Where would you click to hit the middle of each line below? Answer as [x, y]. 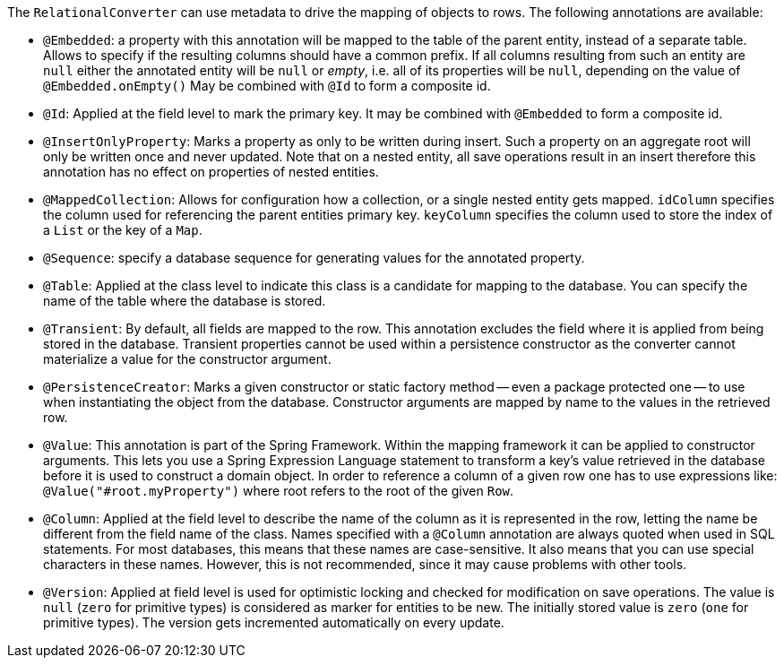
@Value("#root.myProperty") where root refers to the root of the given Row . [279, 491]
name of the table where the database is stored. [185, 301]
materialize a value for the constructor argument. [187, 359]
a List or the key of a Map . [123, 230]
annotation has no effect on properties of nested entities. [211, 172]
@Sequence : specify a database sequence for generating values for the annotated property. [314, 258]
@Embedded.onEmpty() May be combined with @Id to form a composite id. [267, 86]
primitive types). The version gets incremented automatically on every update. [274, 622]
